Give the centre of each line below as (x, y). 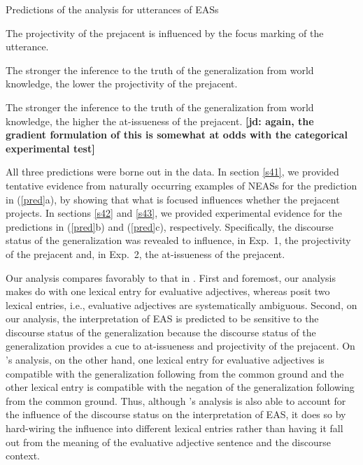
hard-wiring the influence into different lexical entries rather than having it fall (175, 428)
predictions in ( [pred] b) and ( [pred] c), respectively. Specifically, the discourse (170, 226)
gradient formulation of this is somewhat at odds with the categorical (177, 135)
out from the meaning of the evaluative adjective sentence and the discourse (168, 442)
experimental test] (50, 148)
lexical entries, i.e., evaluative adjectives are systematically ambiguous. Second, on (181, 305)
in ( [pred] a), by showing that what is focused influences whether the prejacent (173, 199)
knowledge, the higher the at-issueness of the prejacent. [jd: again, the (160, 121)
